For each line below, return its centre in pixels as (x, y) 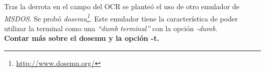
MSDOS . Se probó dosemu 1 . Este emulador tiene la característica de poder (121, 17)
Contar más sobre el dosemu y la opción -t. (82, 38)
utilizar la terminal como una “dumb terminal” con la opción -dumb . (111, 28)
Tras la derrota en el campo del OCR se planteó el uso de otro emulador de (122, 6)
